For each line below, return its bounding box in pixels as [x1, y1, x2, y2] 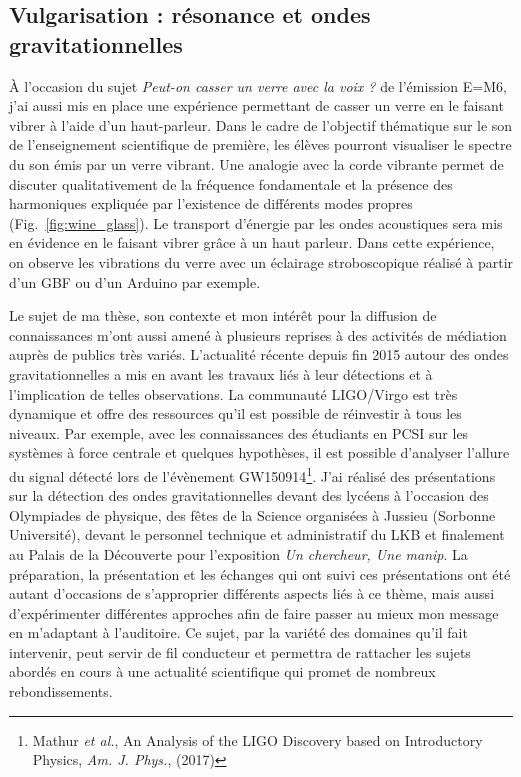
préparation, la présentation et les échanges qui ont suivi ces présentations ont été [9, 563, 511, 584]
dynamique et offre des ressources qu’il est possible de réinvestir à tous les [9, 403, 462, 424]
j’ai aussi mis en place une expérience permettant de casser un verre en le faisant [9, 95, 504, 116]
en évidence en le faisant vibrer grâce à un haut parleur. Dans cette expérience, [9, 232, 495, 253]
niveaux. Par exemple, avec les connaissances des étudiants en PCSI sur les [9, 422, 469, 443]
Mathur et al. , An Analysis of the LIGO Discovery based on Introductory [32, 729, 483, 750]
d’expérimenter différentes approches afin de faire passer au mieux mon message [9, 602, 499, 623]
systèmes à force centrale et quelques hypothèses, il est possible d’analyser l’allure [9, 442, 510, 463]
